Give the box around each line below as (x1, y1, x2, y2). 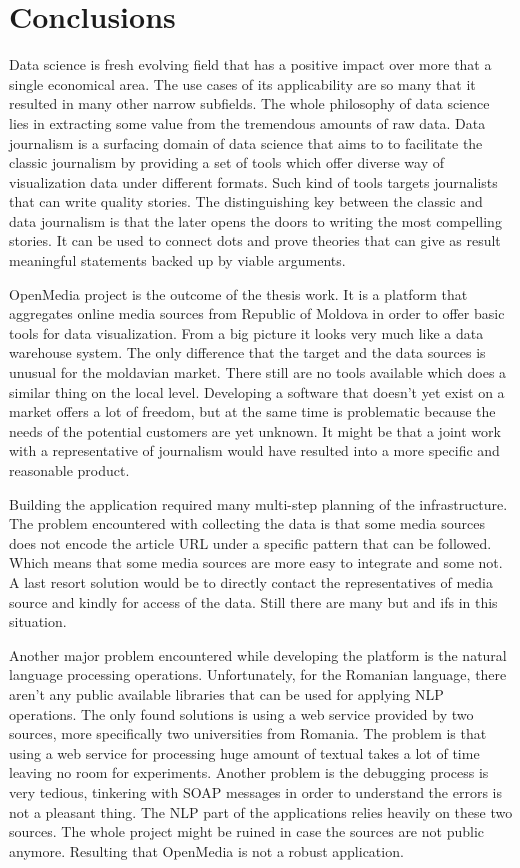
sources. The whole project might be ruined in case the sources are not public (9, 821, 484, 842)
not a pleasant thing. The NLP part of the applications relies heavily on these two (9, 801, 513, 822)
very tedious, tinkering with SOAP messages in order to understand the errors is (9, 781, 502, 802)
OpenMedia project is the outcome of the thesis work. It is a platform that (9, 283, 468, 304)
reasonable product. (9, 460, 130, 480)
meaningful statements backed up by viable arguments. (9, 250, 346, 271)
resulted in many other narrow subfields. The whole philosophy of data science (9, 93, 490, 114)
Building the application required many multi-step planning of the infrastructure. (9, 493, 508, 514)
